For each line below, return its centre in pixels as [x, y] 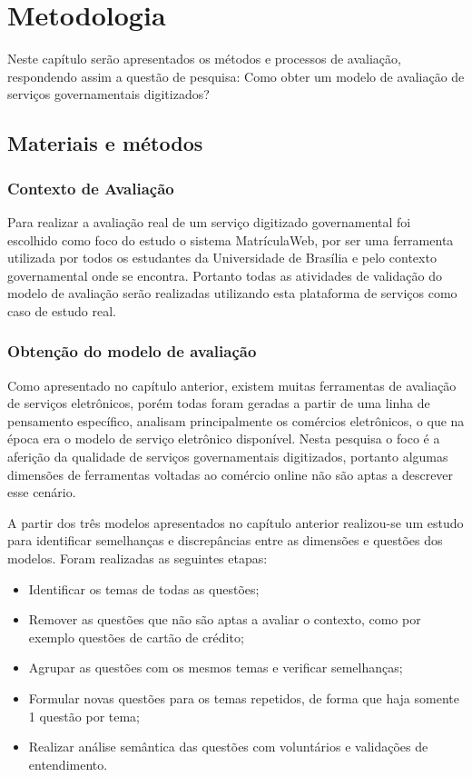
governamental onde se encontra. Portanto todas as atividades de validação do [225, 275]
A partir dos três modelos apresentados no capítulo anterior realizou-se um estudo [236, 522]
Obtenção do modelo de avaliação [132, 351]
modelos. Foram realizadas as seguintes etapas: [138, 558]
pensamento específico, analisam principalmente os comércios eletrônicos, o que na [236, 420]
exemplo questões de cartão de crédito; [136, 637]
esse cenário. [42, 492]
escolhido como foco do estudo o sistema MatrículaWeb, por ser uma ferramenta [231, 239]
